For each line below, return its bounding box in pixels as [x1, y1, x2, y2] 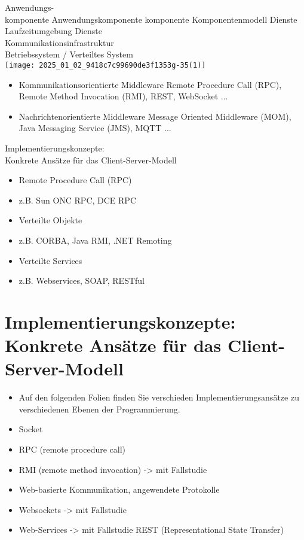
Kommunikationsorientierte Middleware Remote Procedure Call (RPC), [19, 78, 282, 90]
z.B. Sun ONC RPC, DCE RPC [19, 193, 136, 206]
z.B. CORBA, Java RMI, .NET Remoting [19, 233, 172, 246]
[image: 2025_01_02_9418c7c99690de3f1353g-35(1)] [5, 60, 206, 69]
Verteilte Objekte [19, 214, 82, 226]
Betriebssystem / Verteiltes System [5, 48, 133, 60]
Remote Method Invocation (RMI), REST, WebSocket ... [19, 90, 228, 102]
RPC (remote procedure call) [19, 443, 126, 456]
